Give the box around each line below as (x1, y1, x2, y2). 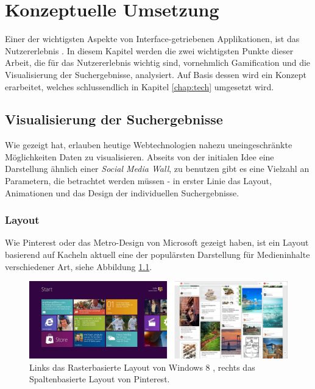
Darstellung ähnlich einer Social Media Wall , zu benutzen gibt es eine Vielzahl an (5, 162, 310, 175)
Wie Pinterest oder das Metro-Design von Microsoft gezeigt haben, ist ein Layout (5, 236, 309, 249)
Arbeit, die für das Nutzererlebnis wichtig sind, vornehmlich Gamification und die (5, 56, 311, 69)
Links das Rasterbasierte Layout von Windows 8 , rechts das (29, 360, 255, 373)
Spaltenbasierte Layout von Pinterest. (29, 373, 170, 385)
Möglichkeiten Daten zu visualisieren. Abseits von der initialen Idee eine (5, 150, 274, 163)
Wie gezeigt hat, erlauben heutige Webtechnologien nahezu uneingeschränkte (5, 138, 292, 151)
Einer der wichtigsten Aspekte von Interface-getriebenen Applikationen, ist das (5, 32, 300, 45)
